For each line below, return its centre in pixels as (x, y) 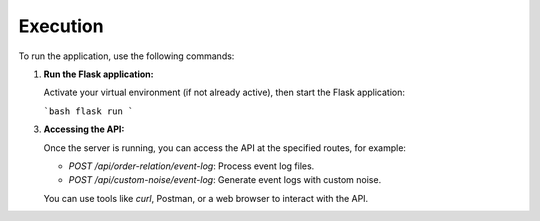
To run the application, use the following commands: (126, 56)
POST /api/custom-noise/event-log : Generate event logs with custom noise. (225, 180)
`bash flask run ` (88, 111)
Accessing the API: (84, 129)
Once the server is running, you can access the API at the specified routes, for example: (225, 147)
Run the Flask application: (98, 74)
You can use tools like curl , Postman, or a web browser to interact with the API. (206, 198)
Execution (61, 26)
